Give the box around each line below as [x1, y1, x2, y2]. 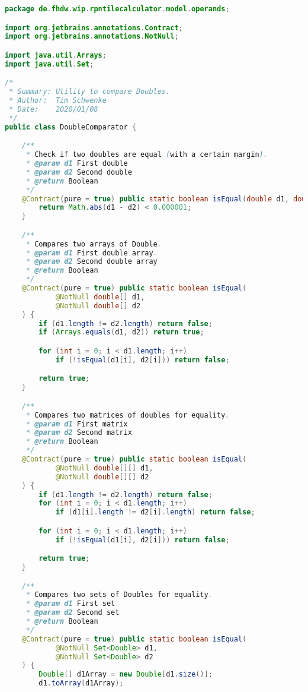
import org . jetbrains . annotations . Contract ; [5, 23, 183, 32]
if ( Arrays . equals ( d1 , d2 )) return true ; [38, 328, 204, 337]
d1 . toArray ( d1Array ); [38, 679, 124, 688]
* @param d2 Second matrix [25, 428, 132, 437]
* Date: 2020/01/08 [9, 105, 98, 113]
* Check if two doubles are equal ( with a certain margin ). [25, 150, 268, 159]
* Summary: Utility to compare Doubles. [9, 87, 171, 96]
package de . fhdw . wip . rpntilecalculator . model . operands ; [5, 5, 230, 13]
